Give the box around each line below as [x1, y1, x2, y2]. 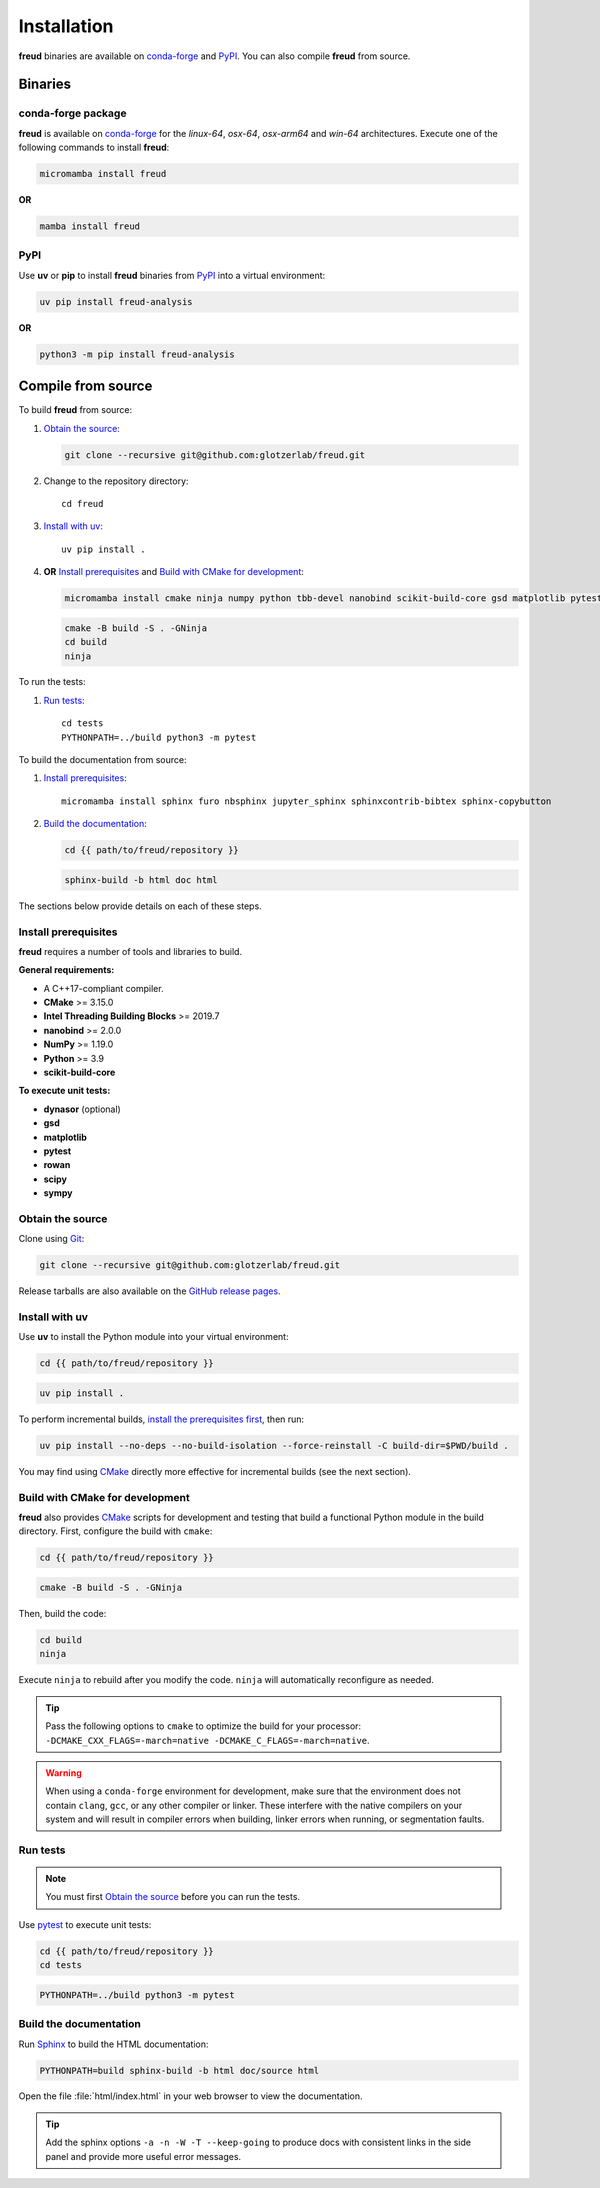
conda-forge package [18, 106, 127, 120]
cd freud [61, 498, 104, 509]
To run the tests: [18, 676, 86, 688]
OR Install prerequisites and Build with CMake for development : [43, 566, 305, 578]
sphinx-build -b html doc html [64, 874, 219, 885]
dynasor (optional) [43, 1103, 122, 1115]
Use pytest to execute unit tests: [18, 1918, 152, 1930]
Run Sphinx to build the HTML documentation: [18, 2038, 209, 2050]
